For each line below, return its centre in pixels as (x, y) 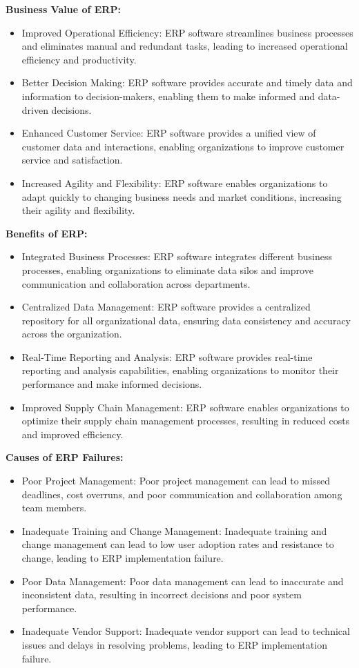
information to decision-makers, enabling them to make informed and (168, 96)
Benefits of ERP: (47, 233)
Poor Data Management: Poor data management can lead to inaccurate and (183, 581)
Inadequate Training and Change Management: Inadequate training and (174, 530)
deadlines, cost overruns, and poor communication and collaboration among (182, 494)
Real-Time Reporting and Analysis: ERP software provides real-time (167, 356)
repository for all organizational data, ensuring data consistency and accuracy (186, 320)
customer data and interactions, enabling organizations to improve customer (183, 146)
